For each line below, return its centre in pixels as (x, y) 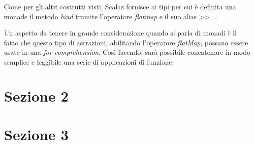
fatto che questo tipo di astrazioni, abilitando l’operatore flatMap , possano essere (126, 42)
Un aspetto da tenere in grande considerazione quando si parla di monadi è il (120, 33)
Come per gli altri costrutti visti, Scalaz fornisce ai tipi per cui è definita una (120, 6)
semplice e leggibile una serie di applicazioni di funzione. (89, 61)
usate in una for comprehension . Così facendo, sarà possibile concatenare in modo (127, 52)
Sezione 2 (36, 95)
